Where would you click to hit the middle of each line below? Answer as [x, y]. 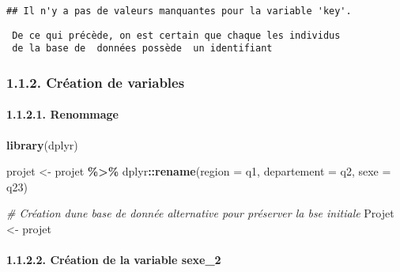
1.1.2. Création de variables [96, 82]
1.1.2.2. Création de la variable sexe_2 [114, 260]
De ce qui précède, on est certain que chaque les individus [176, 35]
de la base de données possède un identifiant [142, 49]
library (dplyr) [42, 144]
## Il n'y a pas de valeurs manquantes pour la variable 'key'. [179, 11]
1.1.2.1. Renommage [62, 114]
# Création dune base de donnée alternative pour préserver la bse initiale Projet [200, 213]
